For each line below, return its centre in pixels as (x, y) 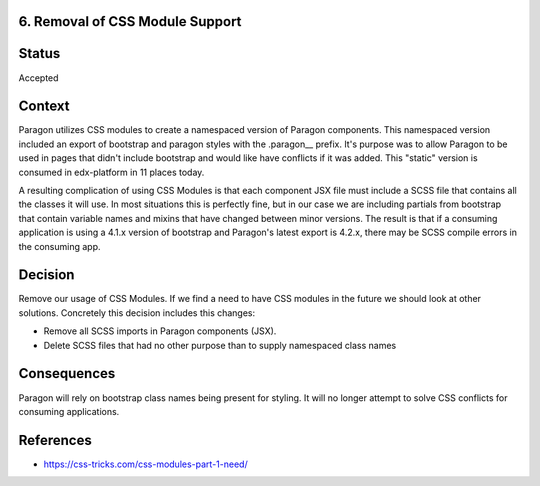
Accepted (38, 77)
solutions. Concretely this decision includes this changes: (137, 312)
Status (39, 53)
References (55, 440)
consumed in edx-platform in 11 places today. (111, 172)
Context (44, 106)
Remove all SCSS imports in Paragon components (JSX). (160, 331)
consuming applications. (69, 411)
